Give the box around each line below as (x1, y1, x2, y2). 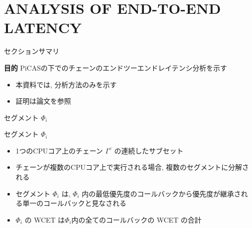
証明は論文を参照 (15, 96, 71, 106)
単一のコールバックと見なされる (22, 198, 126, 208)
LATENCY (4, 17, 82, 38)
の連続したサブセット (114, 145, 184, 155)
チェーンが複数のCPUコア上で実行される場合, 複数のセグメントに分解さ (15, 162, 249, 172)
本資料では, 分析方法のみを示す (15, 79, 117, 89)
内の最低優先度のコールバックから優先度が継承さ (82, 188, 241, 198)
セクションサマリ (4, 46, 59, 56)
